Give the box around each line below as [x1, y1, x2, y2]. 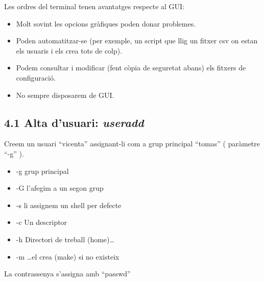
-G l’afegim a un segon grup [16, 183, 104, 193]
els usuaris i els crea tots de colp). [16, 45, 123, 56]
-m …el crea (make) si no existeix [16, 251, 119, 262]
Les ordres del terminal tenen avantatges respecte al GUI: [4, 1, 185, 11]
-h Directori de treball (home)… [16, 234, 114, 244]
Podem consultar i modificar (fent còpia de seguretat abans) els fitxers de [16, 62, 246, 73]
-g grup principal [16, 165, 69, 176]
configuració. [16, 72, 56, 83]
